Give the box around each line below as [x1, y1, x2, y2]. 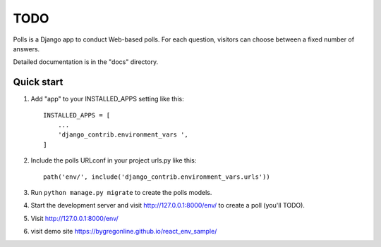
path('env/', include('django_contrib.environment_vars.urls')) [43, 172, 271, 181]
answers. [13, 44, 40, 53]
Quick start [13, 76, 64, 88]
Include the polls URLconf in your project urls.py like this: [30, 156, 197, 165]
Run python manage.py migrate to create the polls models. [30, 188, 212, 196]
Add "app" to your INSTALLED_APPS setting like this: [30, 95, 184, 103]
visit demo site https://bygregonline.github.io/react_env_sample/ [30, 227, 217, 236]
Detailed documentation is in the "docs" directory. [13, 58, 159, 66]
